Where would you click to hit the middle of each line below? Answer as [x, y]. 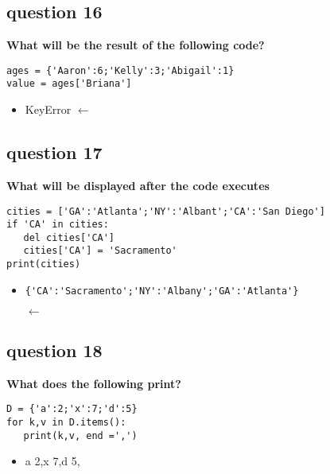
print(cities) [44, 264]
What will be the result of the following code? [136, 45]
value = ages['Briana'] [69, 84]
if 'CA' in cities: [58, 225]
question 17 [54, 152]
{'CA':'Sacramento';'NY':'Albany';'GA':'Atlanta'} [162, 291]
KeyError [48, 109]
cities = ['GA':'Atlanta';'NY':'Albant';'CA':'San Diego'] [166, 211]
